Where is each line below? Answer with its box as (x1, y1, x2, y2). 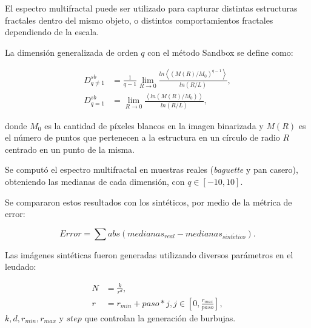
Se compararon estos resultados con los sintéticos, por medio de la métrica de (5, 195, 292, 208)
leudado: (5, 260, 36, 273)
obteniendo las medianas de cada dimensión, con (5, 175, 185, 188)
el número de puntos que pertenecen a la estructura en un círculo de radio (5, 131, 280, 144)
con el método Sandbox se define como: (147, 45, 293, 58)
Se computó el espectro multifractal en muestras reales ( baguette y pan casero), (5, 163, 298, 176)
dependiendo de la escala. (5, 25, 99, 38)
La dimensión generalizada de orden (5, 45, 138, 58)
